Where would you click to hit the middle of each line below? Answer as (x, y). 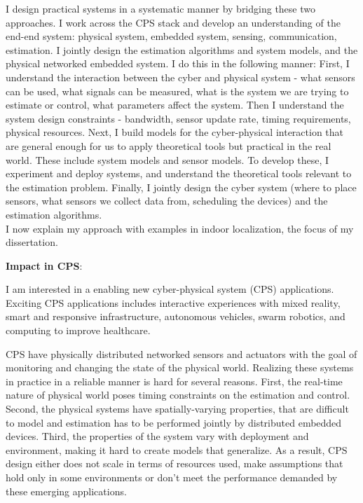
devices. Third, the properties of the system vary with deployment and (157, 436)
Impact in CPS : (44, 265)
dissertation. (32, 242)
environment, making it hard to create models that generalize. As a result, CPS (177, 449)
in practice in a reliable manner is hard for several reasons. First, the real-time (174, 381)
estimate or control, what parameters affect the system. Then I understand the (175, 105)
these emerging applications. (66, 491)
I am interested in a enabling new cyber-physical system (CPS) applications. (170, 289)
